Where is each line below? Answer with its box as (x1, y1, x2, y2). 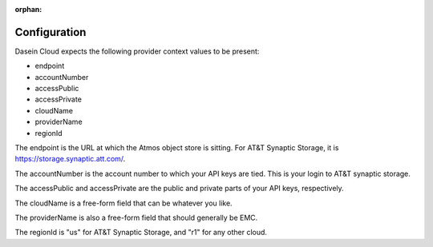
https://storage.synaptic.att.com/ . (14, 154, 126, 164)
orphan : (14, 5, 42, 14)
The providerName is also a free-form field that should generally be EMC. (14, 213, 258, 222)
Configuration (14, 25, 87, 39)
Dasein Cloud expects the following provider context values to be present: (14, 46, 260, 56)
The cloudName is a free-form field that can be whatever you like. (14, 198, 233, 208)
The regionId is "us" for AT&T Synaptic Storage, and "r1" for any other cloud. (14, 228, 268, 237)
